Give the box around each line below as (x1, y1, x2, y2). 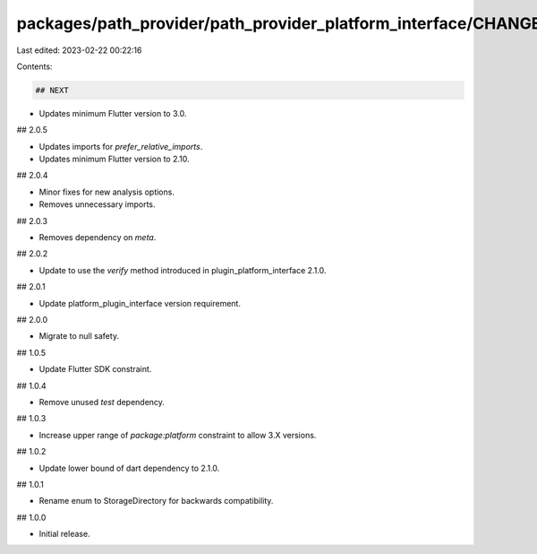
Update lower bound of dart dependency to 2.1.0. (38, 463, 220, 473)
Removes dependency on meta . (38, 232, 157, 243)
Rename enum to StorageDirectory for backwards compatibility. (38, 496, 274, 506)
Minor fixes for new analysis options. (38, 186, 175, 197)
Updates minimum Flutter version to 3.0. (38, 108, 187, 118)
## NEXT (35, 85, 69, 95)
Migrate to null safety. (38, 331, 120, 342)
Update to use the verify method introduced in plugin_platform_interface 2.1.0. (38, 264, 327, 275)
